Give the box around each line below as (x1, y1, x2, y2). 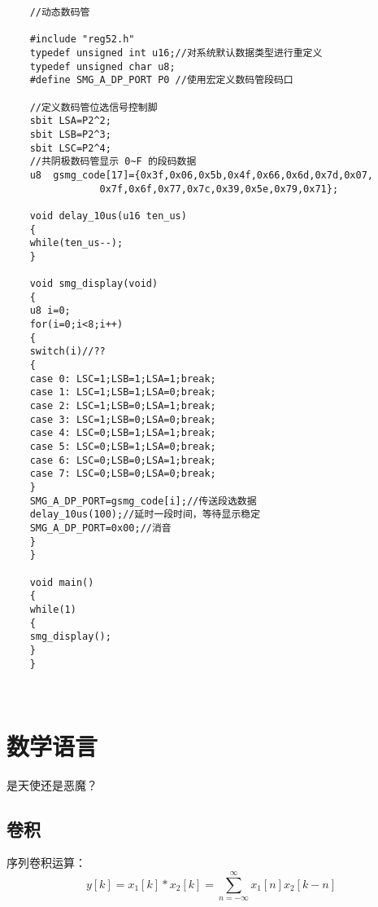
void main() (29, 576, 94, 588)
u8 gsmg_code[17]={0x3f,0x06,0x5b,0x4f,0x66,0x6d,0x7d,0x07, (29, 169, 374, 181)
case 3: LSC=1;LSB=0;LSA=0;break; (29, 413, 216, 425)
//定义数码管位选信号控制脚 (29, 101, 158, 113)
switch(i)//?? (29, 346, 106, 358)
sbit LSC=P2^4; (29, 142, 111, 154)
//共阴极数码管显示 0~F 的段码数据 (29, 156, 197, 168)
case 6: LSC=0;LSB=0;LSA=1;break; (29, 454, 216, 466)
